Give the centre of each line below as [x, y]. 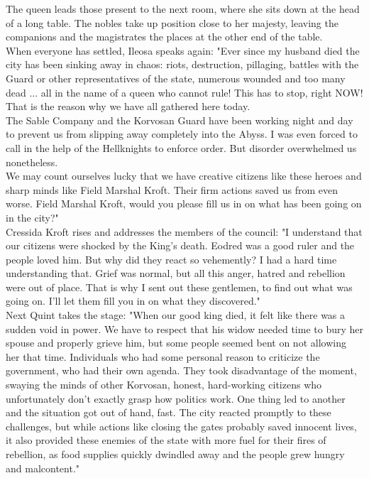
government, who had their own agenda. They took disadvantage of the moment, [181, 370]
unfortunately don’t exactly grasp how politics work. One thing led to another [176, 398]
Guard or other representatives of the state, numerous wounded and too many [176, 78]
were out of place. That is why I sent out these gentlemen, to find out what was [179, 287]
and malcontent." [43, 468]
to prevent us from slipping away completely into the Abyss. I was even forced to [182, 134]
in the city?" [32, 217]
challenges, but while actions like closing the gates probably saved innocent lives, [181, 426]
